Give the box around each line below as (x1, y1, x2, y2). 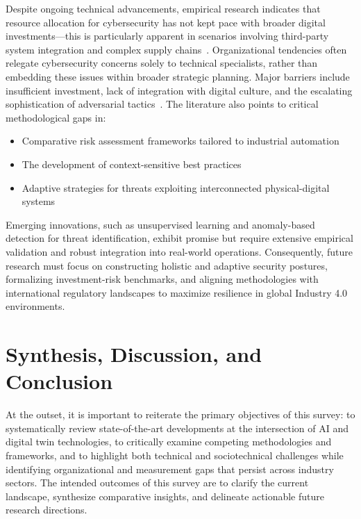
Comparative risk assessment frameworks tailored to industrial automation (22, 133, 339, 148)
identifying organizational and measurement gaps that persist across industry (6, 461, 334, 476)
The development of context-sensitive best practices (22, 156, 242, 171)
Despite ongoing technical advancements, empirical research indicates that (6, 1, 321, 15)
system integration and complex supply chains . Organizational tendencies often (6, 42, 347, 56)
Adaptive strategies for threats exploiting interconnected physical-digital (22, 180, 330, 195)
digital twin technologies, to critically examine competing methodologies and (6, 434, 332, 449)
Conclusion (6, 367, 113, 395)
